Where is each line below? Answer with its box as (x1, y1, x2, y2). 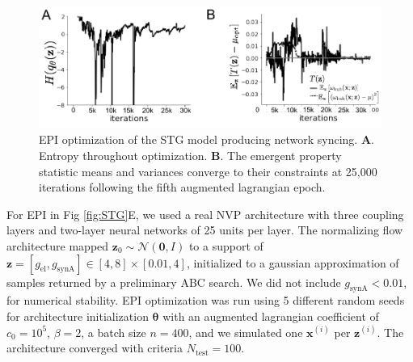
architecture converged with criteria (6, 339, 183, 356)
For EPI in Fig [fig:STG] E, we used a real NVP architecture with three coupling (6, 205, 404, 222)
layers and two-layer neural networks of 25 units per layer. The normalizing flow (6, 221, 403, 238)
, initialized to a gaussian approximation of (186, 254, 399, 271)
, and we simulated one (188, 323, 303, 340)
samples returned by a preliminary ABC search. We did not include (6, 273, 341, 290)
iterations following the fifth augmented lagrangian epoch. (39, 179, 326, 196)
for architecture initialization (6, 307, 149, 324)
